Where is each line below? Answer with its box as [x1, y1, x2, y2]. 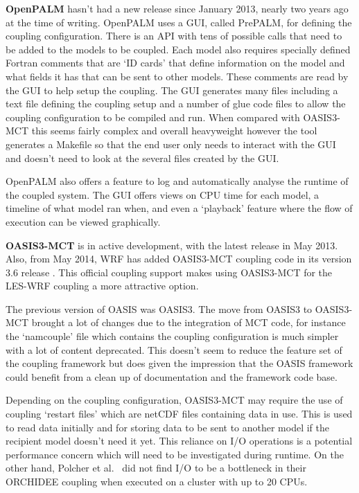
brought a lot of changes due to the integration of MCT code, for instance [31, 315, 346, 330]
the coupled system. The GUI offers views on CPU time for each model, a [6, 187, 319, 201]
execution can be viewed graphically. [6, 214, 161, 228]
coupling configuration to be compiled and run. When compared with [6, 109, 300, 124]
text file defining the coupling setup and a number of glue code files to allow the [6, 96, 346, 111]
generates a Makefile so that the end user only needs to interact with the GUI [6, 136, 336, 151]
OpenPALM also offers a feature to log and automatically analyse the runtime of [6, 174, 349, 188]
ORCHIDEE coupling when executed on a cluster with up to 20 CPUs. [6, 474, 308, 488]
